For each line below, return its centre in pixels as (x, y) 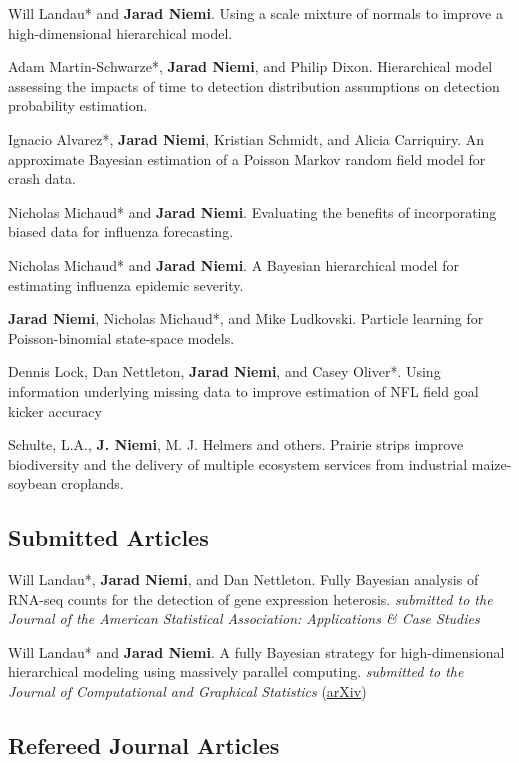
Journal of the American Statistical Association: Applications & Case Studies (244, 618)
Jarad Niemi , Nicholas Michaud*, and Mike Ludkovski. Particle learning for (246, 318)
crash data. (42, 178)
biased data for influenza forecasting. (121, 231)
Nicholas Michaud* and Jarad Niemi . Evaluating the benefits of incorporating (252, 211)
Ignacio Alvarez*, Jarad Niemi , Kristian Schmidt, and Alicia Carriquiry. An (246, 138)
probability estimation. (78, 105)
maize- (491, 463)
